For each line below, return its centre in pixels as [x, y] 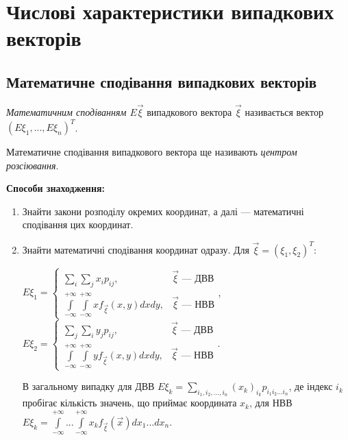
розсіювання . [33, 165]
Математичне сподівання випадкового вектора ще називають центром [152, 152]
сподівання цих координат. [78, 224]
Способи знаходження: [56, 188]
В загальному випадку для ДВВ [88, 386]
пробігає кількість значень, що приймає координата [129, 403]
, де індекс [311, 386]
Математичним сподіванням [66, 111]
